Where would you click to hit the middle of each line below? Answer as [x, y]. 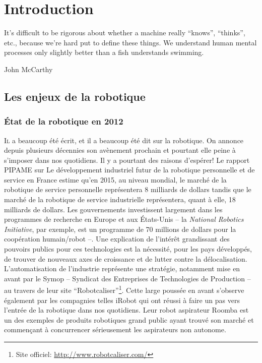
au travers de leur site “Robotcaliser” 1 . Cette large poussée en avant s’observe [124, 289]
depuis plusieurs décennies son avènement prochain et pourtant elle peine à [120, 150]
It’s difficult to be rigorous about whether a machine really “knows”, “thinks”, [125, 33]
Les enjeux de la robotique [75, 96]
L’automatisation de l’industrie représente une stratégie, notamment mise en [122, 268]
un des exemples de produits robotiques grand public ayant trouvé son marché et [129, 319]
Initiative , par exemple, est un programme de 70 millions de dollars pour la [120, 229]
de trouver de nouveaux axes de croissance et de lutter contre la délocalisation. [126, 258]
